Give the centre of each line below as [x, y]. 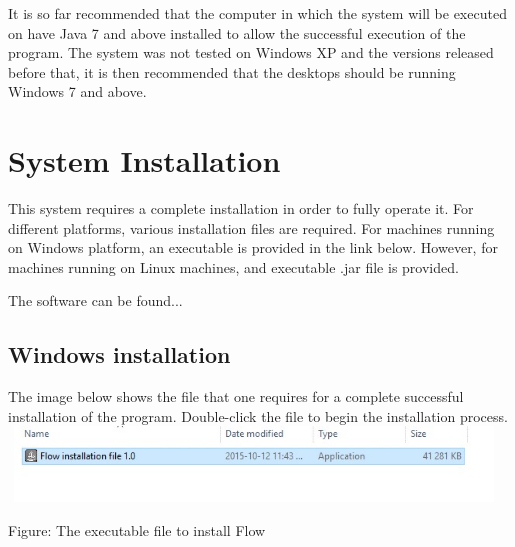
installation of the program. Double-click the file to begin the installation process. [258, 415]
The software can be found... [95, 300]
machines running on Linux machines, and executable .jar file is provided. [233, 266]
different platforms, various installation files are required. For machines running [251, 227]
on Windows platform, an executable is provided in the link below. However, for [253, 247]
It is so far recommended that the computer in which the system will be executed [257, 13]
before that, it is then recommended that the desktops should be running [232, 71]
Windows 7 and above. [77, 91]
